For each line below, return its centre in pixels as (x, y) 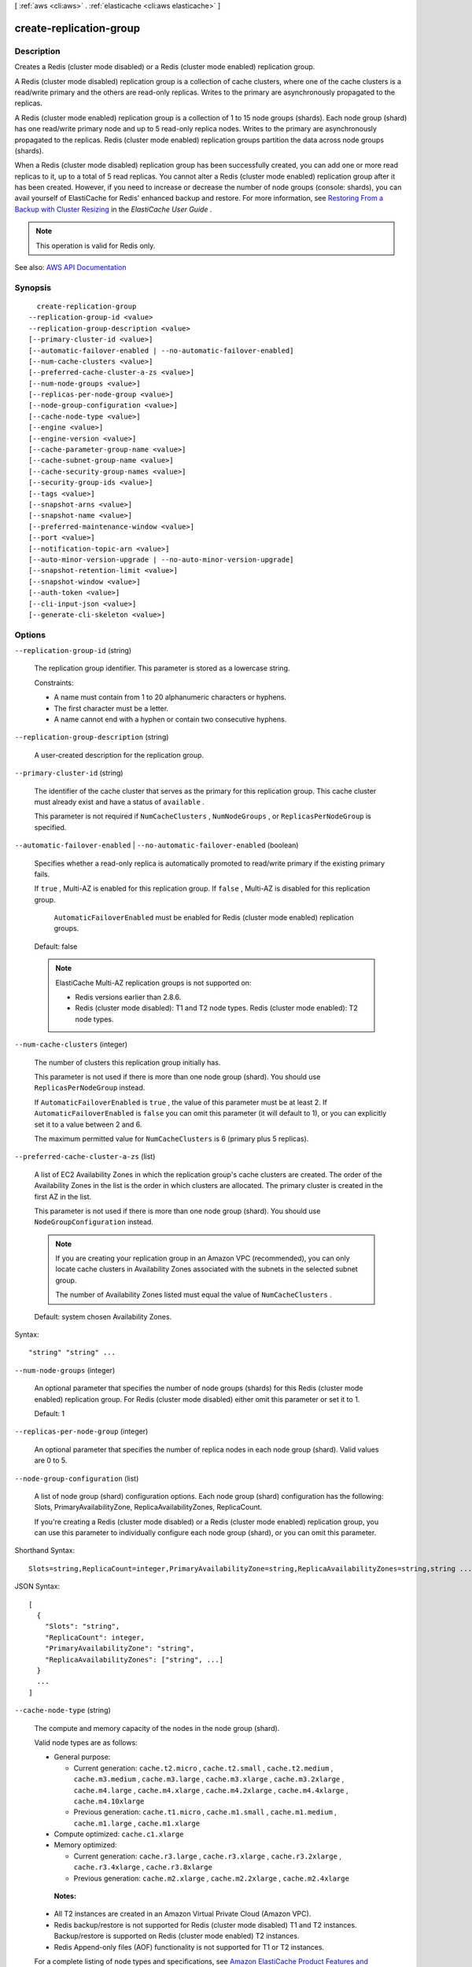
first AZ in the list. (63, 1197)
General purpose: (82, 1757)
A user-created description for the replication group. (119, 755)
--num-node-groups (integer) (65, 1370)
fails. (42, 874)
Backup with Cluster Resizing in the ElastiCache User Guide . (113, 209)
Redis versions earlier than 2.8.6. (128, 997)
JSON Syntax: (37, 1586)
